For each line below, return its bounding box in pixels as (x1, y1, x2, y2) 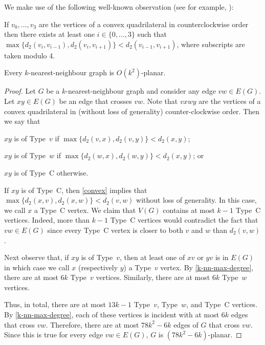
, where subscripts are (176, 38, 245, 49)
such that (137, 29, 167, 39)
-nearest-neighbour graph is (28, 67, 115, 78)
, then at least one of (120, 252, 185, 263)
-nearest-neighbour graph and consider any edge (65, 85, 216, 96)
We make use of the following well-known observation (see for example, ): (4, 2, 234, 12)
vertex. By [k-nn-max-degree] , (160, 262, 254, 272)
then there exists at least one (4, 29, 95, 39)
